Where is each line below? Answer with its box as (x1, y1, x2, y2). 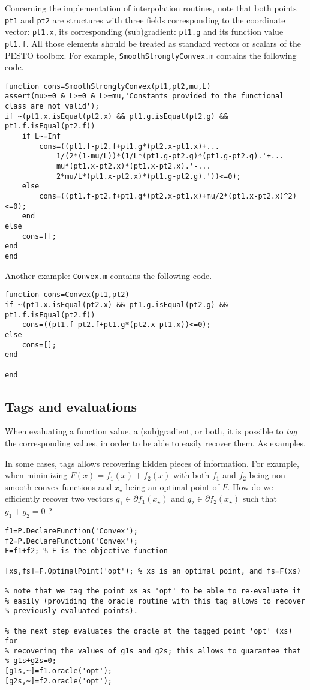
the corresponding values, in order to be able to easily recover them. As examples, (5, 436, 306, 449)
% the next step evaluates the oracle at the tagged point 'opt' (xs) (5, 626, 293, 635)
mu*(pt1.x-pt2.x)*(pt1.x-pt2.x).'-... (56, 162, 211, 171)
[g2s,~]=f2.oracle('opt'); (5, 676, 112, 685)
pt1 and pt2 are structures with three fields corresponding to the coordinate (5, 13, 285, 26)
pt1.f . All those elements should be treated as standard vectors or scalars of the (5, 37, 301, 49)
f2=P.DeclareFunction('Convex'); (5, 536, 138, 545)
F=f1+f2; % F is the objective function (5, 547, 168, 556)
